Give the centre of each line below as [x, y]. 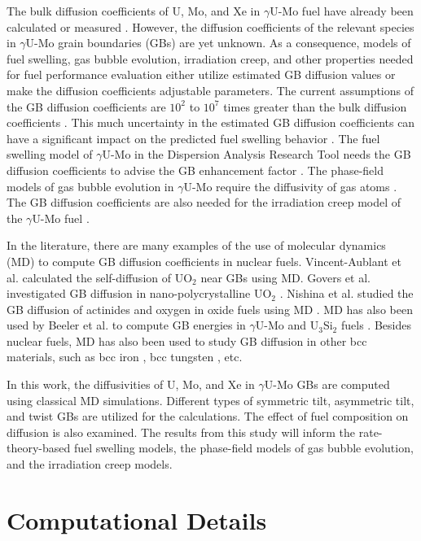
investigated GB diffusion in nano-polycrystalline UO [139, 293]
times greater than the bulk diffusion [315, 106]
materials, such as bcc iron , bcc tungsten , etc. [125, 357]
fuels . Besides [376, 325]
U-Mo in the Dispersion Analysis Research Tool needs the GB [257, 154]
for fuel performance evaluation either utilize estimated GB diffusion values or [201, 74]
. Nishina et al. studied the [346, 293]
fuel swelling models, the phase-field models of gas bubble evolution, [243, 448]
